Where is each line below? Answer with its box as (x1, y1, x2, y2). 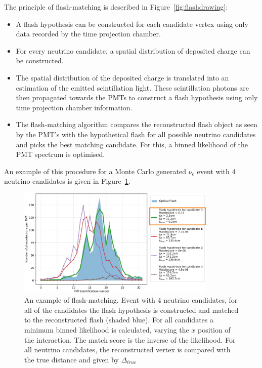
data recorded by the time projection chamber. (16, 28, 161, 39)
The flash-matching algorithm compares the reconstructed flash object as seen (16, 119, 257, 130)
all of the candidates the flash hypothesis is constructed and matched (24, 304, 239, 315)
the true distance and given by (24, 354, 119, 364)
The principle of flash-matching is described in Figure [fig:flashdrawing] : (4, 2, 228, 12)
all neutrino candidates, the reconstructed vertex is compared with (24, 344, 231, 355)
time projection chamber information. (16, 102, 133, 112)
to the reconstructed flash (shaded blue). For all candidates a (24, 314, 213, 325)
